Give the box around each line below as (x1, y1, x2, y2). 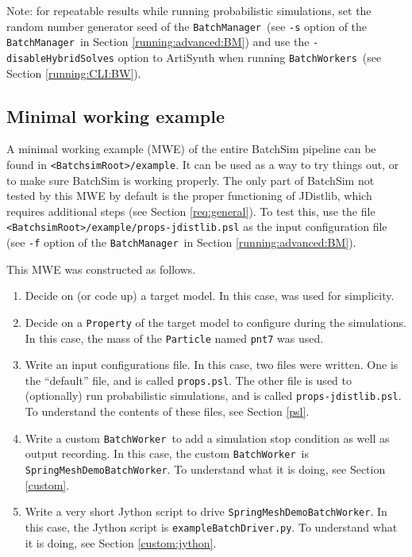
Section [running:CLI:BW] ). (6, 64, 141, 81)
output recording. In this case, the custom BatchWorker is (25, 445, 309, 462)
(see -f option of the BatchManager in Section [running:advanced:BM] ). (6, 234, 356, 251)
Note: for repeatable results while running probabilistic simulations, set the (6, 2, 372, 18)
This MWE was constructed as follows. (6, 260, 196, 277)
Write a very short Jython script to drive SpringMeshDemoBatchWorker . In (25, 503, 387, 520)
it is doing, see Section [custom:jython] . (25, 534, 217, 551)
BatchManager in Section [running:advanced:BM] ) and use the (6, 33, 310, 50)
